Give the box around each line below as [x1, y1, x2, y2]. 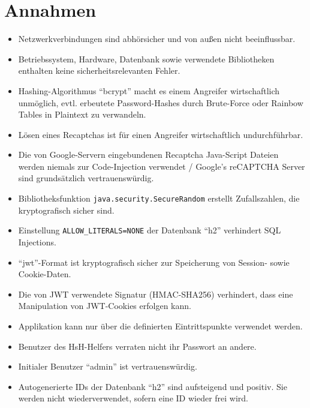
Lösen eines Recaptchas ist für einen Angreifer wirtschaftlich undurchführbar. [18, 128, 303, 140]
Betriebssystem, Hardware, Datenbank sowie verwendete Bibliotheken [18, 52, 275, 65]
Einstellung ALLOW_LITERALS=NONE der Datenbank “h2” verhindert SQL [18, 224, 281, 236]
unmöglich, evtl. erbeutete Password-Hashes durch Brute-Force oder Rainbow [18, 96, 303, 109]
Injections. [18, 235, 56, 248]
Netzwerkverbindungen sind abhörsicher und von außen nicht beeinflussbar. [18, 32, 296, 45]
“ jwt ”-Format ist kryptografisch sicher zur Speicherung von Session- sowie [18, 256, 290, 268]
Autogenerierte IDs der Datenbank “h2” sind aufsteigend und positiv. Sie [18, 380, 287, 392]
